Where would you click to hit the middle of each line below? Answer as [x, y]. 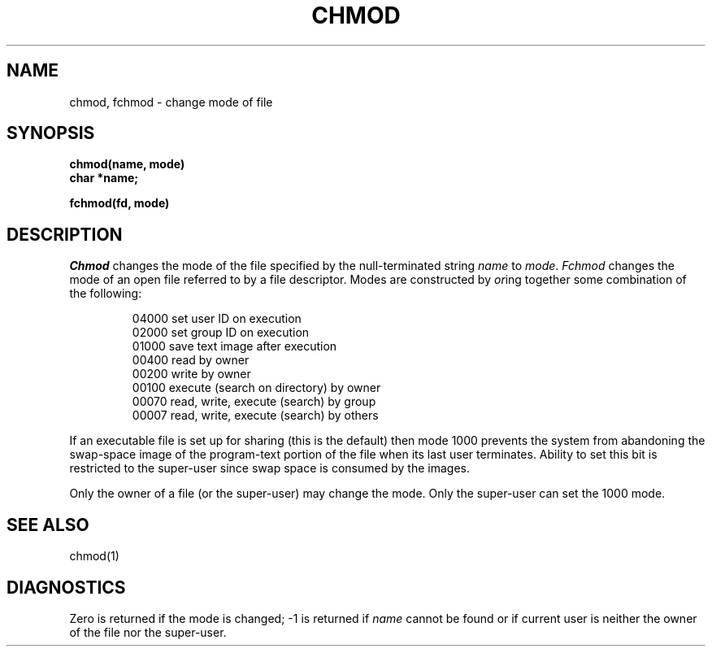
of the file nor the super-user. [148, 632]
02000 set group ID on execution [221, 333]
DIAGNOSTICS [66, 587]
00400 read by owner [191, 360]
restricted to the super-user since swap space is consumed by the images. [269, 468]
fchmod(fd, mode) [119, 203]
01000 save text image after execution [234, 346]
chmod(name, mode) [127, 164]
